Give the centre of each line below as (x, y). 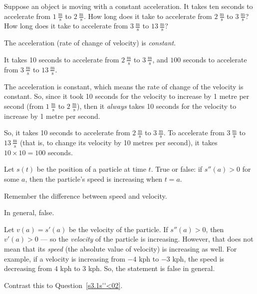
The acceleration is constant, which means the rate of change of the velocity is (124, 86)
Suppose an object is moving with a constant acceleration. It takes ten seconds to (128, 6)
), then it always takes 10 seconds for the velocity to (157, 106)
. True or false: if (177, 169)
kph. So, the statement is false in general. (151, 268)
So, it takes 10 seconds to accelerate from (67, 133)
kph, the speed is (198, 258)
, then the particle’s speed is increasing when (94, 178)
